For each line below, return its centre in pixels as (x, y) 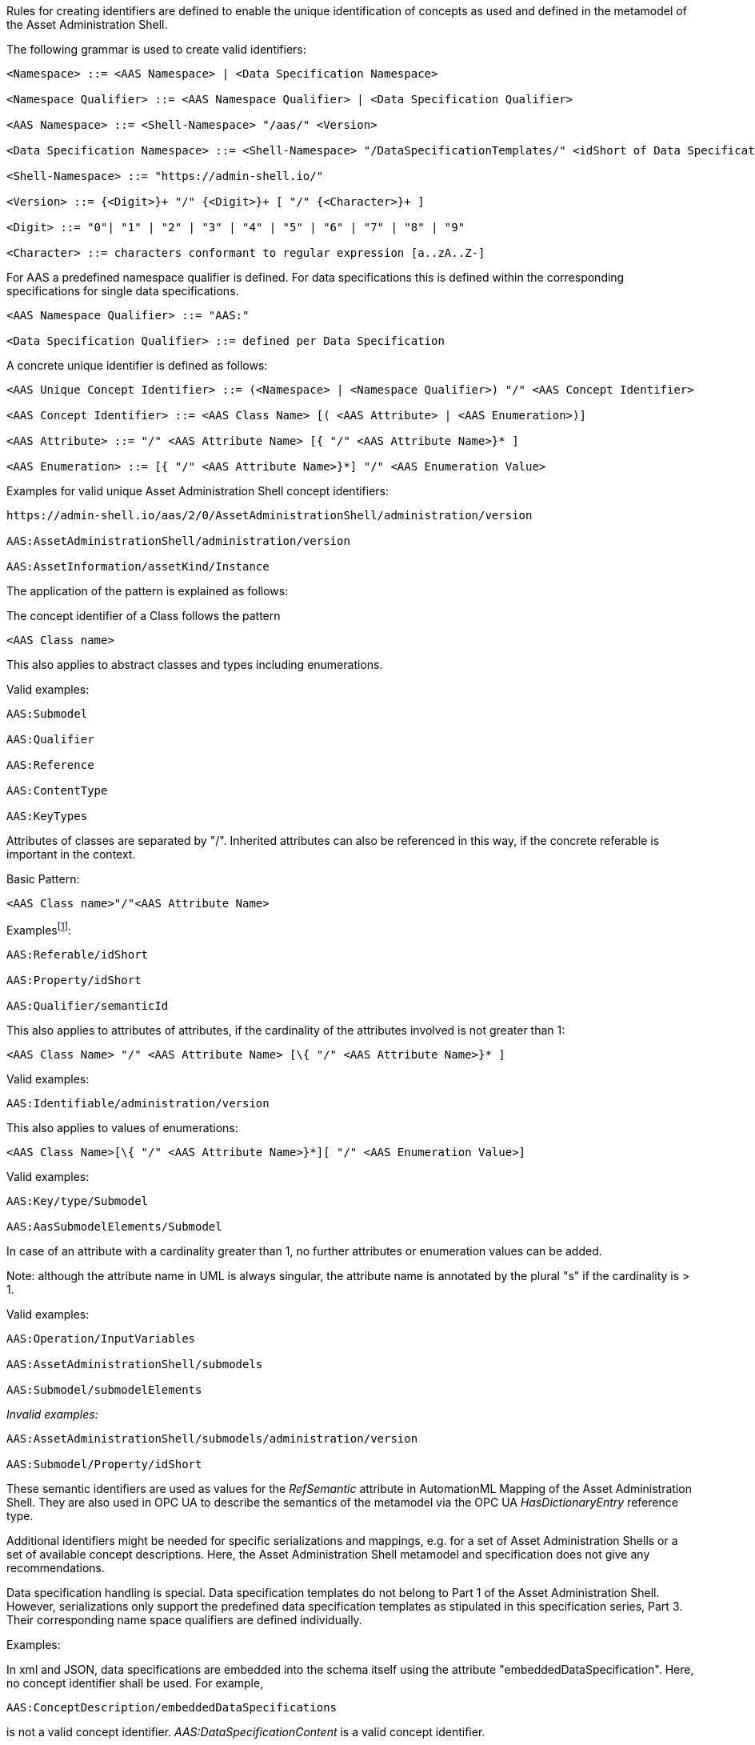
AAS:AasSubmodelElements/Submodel (114, 1226)
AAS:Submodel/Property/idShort (104, 1464)
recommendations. (56, 1567)
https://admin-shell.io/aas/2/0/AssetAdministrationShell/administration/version (270, 515)
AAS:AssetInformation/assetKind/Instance (138, 566)
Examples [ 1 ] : (39, 929)
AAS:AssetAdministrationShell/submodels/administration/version (212, 1438)
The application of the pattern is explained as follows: (148, 591)
